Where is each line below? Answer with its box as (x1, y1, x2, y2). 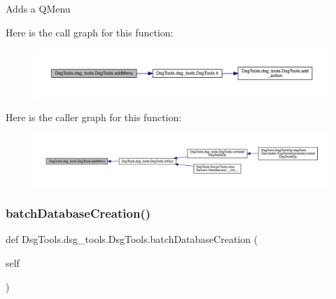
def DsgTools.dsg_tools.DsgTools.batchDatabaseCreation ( (6, 232, 258, 246)
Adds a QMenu (6, 1, 71, 15)
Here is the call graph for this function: (6, 25, 174, 39)
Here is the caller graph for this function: (6, 110, 182, 125)
